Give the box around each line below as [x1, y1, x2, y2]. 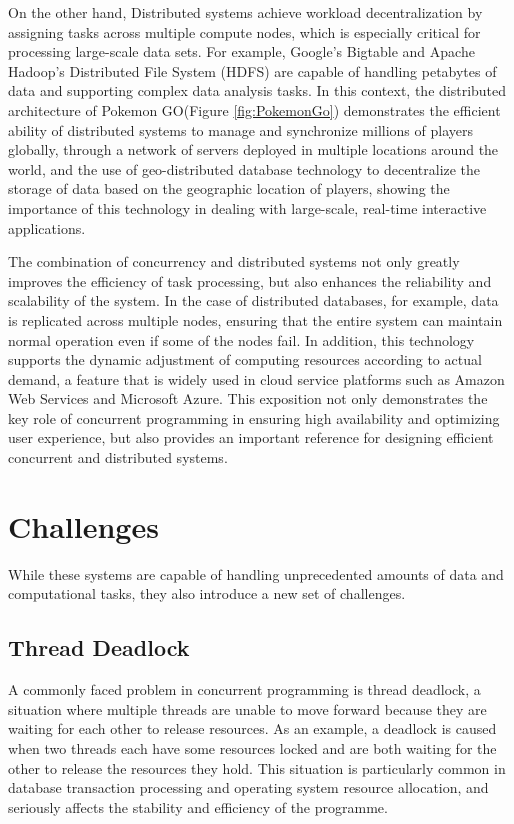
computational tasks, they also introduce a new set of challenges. [8, 583, 406, 604]
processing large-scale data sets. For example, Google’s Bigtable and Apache [8, 41, 475, 62]
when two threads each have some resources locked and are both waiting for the [8, 737, 497, 758]
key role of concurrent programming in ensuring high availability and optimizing [8, 407, 500, 428]
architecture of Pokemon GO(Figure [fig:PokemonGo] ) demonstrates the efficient [8, 99, 501, 120]
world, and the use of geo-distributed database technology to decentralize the [8, 158, 481, 179]
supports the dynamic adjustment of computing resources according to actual [8, 349, 482, 370]
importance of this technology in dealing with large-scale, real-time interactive [8, 197, 487, 218]
